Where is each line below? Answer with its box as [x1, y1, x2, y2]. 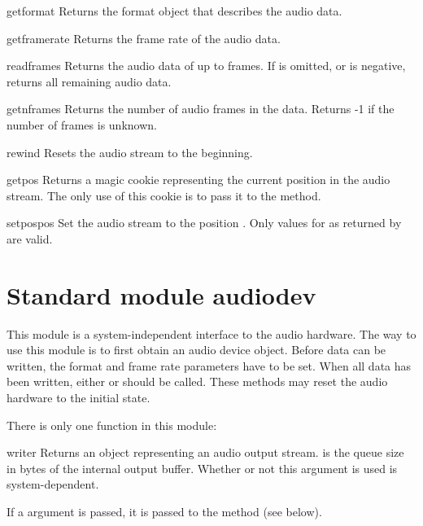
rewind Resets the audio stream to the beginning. [7, 143, 253, 160]
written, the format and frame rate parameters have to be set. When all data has [7, 357, 412, 374]
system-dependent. [7, 476, 99, 493]
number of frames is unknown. [7, 116, 157, 133]
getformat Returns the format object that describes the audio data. [7, 2, 342, 19]
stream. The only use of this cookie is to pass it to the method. [7, 186, 321, 204]
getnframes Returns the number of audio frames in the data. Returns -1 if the [7, 100, 395, 117]
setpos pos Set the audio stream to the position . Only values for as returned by [7, 214, 402, 231]
